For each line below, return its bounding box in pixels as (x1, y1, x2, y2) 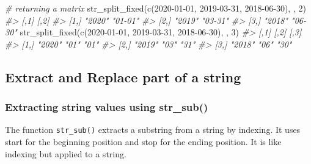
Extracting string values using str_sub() (5, 99, 208, 115)
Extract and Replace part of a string (5, 67, 241, 86)
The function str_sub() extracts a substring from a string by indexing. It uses (5, 123, 301, 136)
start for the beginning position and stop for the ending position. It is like (5, 135, 282, 148)
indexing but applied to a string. (5, 147, 126, 160)
